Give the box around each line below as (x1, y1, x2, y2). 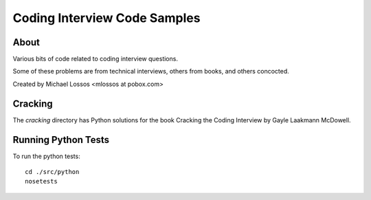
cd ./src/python (25, 168, 80, 176)
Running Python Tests (12, 134, 110, 146)
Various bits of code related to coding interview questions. (12, 55, 179, 63)
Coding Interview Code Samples (12, 10, 201, 25)
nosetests (25, 177, 58, 186)
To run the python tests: (12, 152, 80, 160)
